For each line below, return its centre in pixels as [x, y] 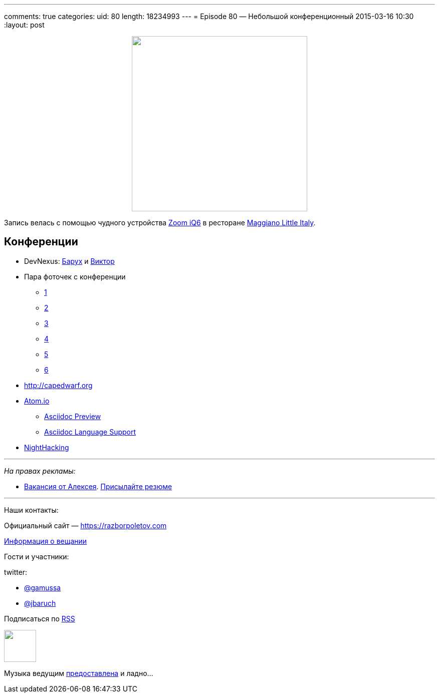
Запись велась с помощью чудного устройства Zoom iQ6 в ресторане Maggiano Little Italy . [160, 223]
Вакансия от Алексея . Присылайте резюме [98, 486]
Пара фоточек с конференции [75, 276]
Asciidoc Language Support [90, 432]
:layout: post [24, 25]
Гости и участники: [37, 556]
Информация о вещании [46, 541]
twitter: [16, 572]
